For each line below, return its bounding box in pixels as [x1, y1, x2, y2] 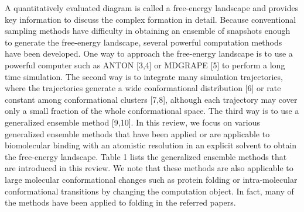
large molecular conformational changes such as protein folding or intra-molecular [5, 173, 298, 185]
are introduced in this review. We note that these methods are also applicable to [5, 162, 293, 174]
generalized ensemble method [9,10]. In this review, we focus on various [5, 116, 260, 128]
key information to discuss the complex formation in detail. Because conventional [5, 13, 296, 25]
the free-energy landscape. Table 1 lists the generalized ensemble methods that [5, 150, 287, 162]
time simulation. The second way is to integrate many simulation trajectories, [5, 70, 283, 82]
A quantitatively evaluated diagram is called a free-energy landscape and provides [5, 2, 299, 13]
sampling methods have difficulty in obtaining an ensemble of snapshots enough [5, 25, 291, 37]
